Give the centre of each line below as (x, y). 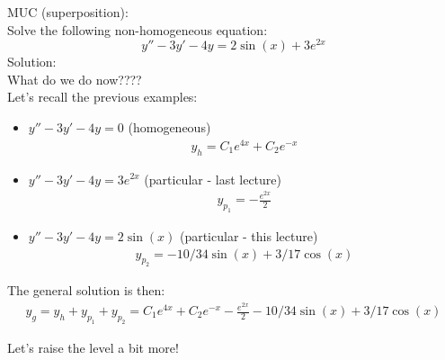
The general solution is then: (86, 290)
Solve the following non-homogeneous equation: (138, 29)
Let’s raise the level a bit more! (93, 347)
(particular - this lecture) (249, 235)
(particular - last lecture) (213, 179)
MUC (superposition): (68, 12)
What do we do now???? (75, 79)
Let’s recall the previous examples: (102, 97)
